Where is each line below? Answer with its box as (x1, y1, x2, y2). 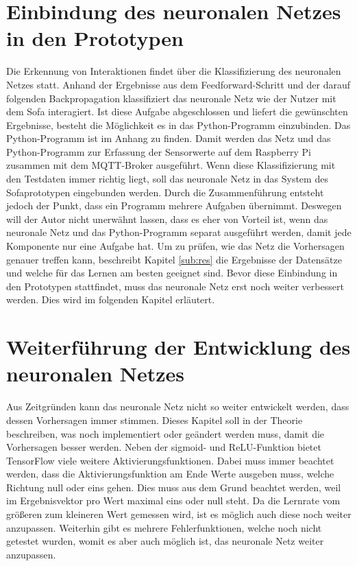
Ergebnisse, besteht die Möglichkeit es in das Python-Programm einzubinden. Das (6, 117, 351, 132)
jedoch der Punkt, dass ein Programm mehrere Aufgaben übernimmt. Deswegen (6, 198, 342, 213)
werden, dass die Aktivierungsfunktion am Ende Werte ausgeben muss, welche (6, 467, 334, 481)
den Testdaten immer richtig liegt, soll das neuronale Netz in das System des (6, 172, 328, 186)
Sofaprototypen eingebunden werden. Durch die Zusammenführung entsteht (6, 185, 324, 199)
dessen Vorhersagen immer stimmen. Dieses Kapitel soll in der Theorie (6, 412, 303, 427)
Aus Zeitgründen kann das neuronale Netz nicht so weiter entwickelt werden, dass (6, 399, 349, 414)
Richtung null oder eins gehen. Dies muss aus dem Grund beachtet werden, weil (6, 480, 341, 494)
